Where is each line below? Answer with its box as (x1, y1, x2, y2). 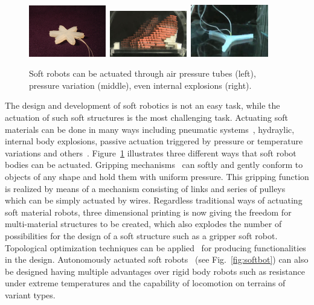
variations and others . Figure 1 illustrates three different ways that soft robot (5, 146, 296, 159)
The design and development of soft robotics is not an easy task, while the (5, 99, 280, 112)
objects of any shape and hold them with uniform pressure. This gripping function (5, 170, 309, 182)
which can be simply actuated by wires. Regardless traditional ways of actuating (5, 194, 303, 207)
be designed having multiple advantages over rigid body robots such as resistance (5, 265, 305, 277)
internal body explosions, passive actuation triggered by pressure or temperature (5, 135, 303, 147)
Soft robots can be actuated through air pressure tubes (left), (29, 67, 256, 80)
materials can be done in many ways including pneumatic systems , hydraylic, (5, 123, 295, 135)
